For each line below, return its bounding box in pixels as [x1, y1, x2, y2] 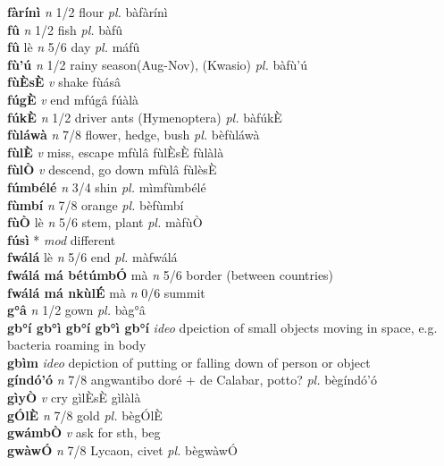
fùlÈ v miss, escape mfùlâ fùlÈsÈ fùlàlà [7, 142, 224, 161]
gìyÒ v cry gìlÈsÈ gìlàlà [7, 388, 141, 407]
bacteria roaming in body [7, 335, 147, 354]
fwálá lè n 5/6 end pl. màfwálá [7, 248, 178, 267]
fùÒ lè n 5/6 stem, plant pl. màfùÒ [7, 213, 203, 232]
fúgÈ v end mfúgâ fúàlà [7, 89, 139, 108]
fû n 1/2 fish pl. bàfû [7, 20, 123, 38]
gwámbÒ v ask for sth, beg [7, 423, 161, 442]
